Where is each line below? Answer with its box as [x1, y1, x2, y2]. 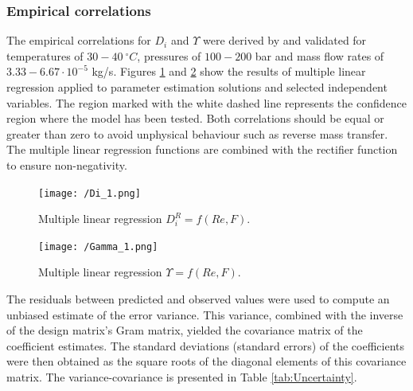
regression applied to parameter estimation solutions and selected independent [6, 79, 388, 95]
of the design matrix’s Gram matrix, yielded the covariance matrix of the [6, 322, 363, 338]
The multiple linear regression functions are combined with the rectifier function [6, 141, 398, 158]
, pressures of [137, 47, 201, 64]
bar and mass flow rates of [255, 47, 384, 64]
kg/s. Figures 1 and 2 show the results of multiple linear [92, 63, 366, 80]
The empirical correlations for [6, 32, 151, 49]
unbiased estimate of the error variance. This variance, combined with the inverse [6, 306, 403, 323]
